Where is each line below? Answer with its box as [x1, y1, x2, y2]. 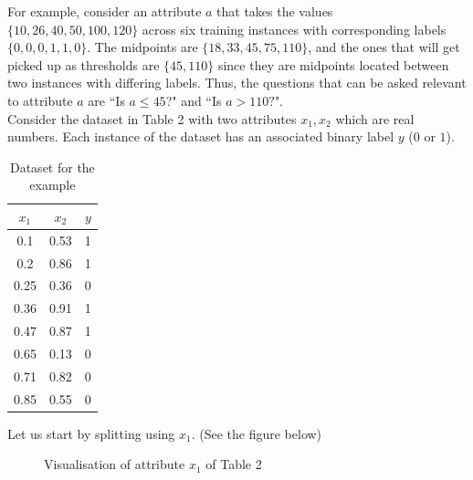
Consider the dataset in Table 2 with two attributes [7, 109, 297, 128]
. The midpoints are [87, 37, 198, 57]
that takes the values [216, 2, 333, 20]
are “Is [88, 90, 125, 110]
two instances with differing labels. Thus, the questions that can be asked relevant [7, 73, 467, 92]
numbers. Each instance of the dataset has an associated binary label [7, 127, 394, 146]
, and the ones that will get [308, 37, 460, 57]
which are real [335, 109, 415, 128]
